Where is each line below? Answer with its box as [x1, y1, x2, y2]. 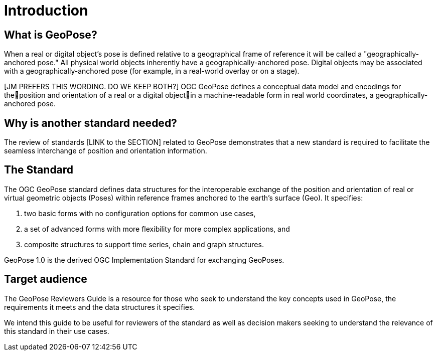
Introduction [4, 2, 88, 19]
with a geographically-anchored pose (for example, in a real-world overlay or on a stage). [4, 67, 300, 76]
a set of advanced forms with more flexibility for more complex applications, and [24, 224, 290, 233]
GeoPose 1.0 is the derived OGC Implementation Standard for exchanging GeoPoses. [4, 255, 284, 264]
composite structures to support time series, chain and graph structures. [24, 240, 264, 249]
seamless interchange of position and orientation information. [4, 146, 207, 155]
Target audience [4, 273, 87, 286]
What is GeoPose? [4, 28, 97, 41]
